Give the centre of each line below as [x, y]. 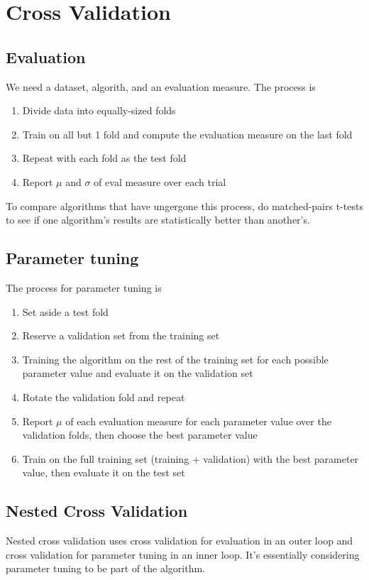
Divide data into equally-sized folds [99, 110]
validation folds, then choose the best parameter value [140, 435]
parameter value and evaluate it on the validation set [138, 373]
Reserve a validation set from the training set [121, 335]
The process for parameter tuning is [84, 287]
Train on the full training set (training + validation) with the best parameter [191, 458]
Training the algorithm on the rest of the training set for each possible [175, 359]
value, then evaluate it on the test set [104, 472]
